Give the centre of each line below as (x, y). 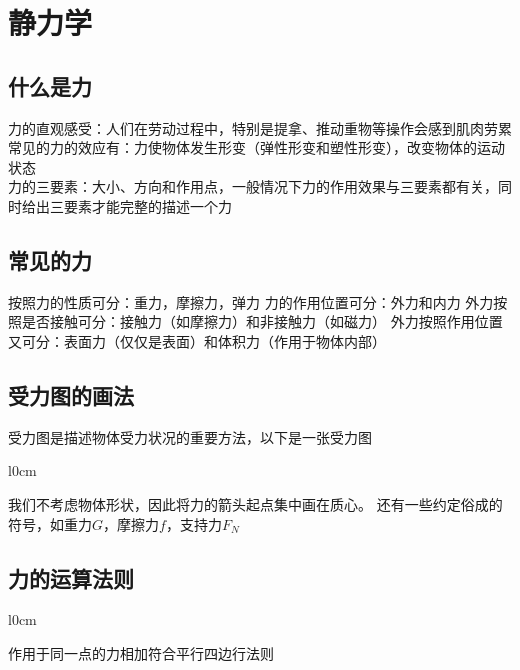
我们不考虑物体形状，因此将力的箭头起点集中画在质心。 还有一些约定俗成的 (255, 503)
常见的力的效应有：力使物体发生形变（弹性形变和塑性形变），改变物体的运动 (256, 147)
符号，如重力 (50, 523)
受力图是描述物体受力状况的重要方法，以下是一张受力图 (190, 436)
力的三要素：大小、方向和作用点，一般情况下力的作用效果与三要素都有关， (253, 186)
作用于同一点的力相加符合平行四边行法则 (141, 652)
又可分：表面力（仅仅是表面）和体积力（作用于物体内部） (197, 340)
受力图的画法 (71, 394)
